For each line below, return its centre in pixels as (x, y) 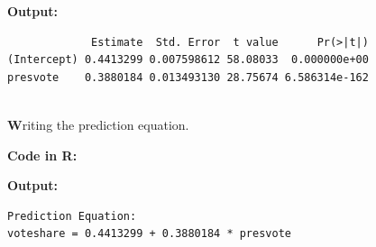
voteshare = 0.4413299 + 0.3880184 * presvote (149, 234)
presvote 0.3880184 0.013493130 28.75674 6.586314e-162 (188, 77)
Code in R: (42, 155)
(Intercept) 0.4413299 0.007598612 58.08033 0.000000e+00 (188, 60)
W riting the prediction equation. (98, 124)
